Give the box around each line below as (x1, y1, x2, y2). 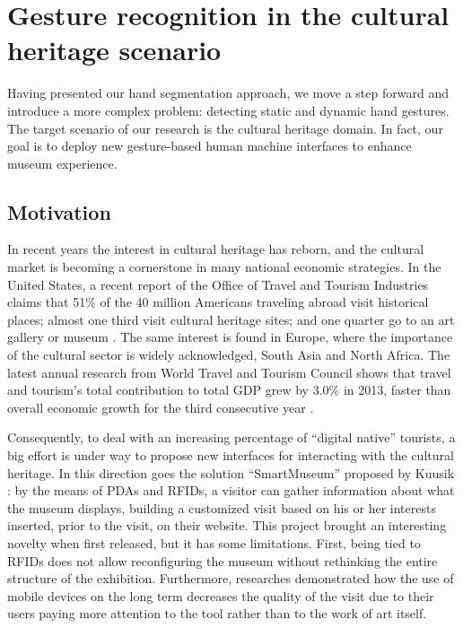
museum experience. (7, 153, 118, 172)
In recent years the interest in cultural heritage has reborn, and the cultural (7, 240, 424, 258)
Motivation (7, 197, 111, 225)
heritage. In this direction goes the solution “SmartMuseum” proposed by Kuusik (7, 463, 455, 482)
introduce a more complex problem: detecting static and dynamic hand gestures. (7, 100, 450, 119)
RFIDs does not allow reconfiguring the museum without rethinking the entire (7, 551, 438, 570)
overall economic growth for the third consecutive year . (7, 397, 314, 416)
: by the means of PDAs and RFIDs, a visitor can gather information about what (7, 481, 455, 500)
